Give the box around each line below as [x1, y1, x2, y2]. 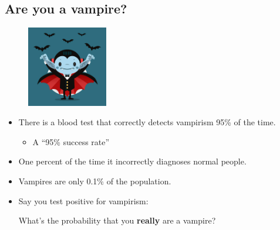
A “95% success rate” [32, 135, 110, 147]
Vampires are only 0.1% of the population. [18, 174, 171, 187]
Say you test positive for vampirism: [18, 194, 149, 207]
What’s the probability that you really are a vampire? [18, 214, 216, 226]
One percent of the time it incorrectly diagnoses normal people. [18, 155, 247, 167]
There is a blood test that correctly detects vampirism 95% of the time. [18, 116, 276, 128]
